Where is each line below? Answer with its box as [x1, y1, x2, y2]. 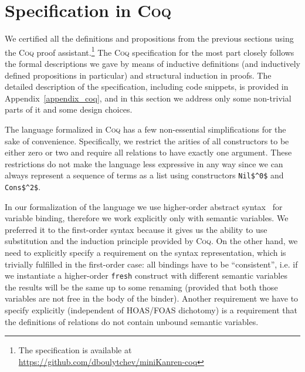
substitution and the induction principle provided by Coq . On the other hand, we [5, 235, 298, 247]
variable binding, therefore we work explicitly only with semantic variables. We [5, 212, 289, 224]
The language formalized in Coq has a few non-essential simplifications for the [5, 123, 286, 135]
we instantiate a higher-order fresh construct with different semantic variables [5, 269, 287, 282]
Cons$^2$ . [5, 180, 41, 192]
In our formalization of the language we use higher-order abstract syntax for [5, 200, 283, 212]
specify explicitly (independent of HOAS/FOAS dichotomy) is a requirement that [5, 304, 298, 316]
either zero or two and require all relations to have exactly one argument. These [5, 146, 292, 158]
